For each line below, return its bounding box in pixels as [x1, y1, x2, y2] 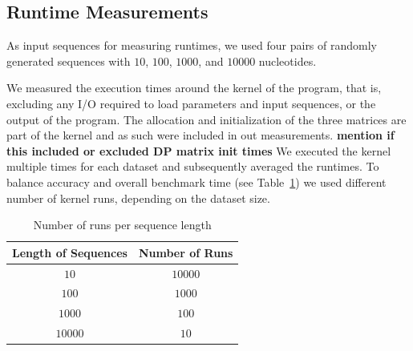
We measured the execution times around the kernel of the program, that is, [6, 79, 382, 96]
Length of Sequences [12, 244, 128, 260]
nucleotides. [258, 52, 317, 69]
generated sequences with [6, 52, 131, 69]
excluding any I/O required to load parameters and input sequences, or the [6, 95, 376, 111]
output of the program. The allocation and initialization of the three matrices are [6, 111, 407, 127]
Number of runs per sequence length [33, 216, 212, 233]
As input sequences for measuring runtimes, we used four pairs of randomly [6, 37, 377, 54]
